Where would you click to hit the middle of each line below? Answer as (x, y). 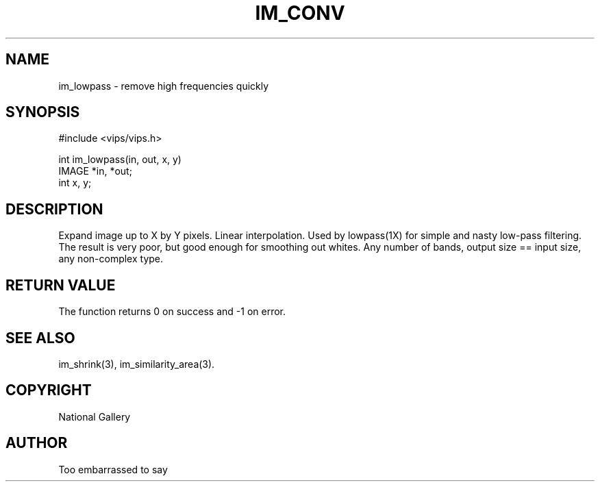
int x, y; (75, 183)
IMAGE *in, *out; (95, 171)
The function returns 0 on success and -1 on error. (172, 312)
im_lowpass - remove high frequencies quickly (164, 86)
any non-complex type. (111, 259)
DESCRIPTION (54, 209)
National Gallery (95, 416)
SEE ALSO (40, 338)
